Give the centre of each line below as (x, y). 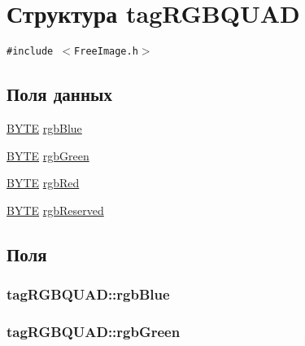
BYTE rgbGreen (48, 155)
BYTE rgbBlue (44, 127)
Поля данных (59, 94)
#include (30, 52)
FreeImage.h (106, 52)
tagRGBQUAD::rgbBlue (88, 294)
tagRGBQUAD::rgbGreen (94, 331)
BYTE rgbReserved (55, 210)
